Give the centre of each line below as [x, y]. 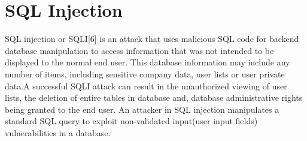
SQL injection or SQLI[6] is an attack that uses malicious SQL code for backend [152, 39]
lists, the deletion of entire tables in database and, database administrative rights [154, 97]
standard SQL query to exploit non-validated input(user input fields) [131, 121]
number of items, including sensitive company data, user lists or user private [145, 73]
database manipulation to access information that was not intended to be [139, 50]
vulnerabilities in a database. [58, 132]
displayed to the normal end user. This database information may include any [148, 62]
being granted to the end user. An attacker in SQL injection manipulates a [142, 109]
